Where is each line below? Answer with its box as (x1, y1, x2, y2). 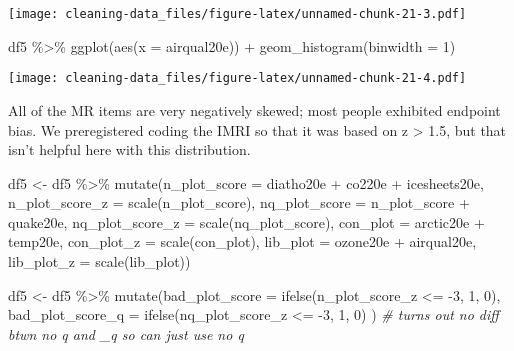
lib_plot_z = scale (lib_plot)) (8, 251, 191, 272)
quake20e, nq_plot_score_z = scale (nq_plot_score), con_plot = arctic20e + (8, 211, 485, 232)
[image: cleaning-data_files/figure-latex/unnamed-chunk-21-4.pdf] (8, 71, 467, 86)
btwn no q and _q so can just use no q (8, 323, 244, 344)
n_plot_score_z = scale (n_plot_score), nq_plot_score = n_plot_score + (8, 192, 470, 213)
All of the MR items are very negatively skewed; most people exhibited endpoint (8, 99, 501, 120)
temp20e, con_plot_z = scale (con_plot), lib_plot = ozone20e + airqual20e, (8, 231, 477, 252)
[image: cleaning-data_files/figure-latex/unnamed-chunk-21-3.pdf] (8, 7, 467, 21)
